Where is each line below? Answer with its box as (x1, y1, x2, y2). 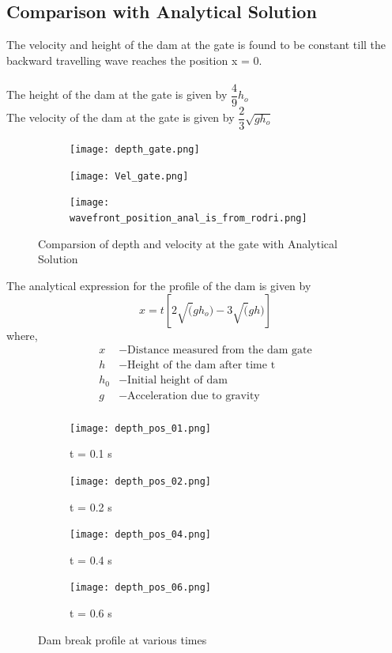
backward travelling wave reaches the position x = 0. (6, 51, 262, 68)
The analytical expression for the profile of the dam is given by (6, 277, 311, 293)
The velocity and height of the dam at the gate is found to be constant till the (6, 36, 386, 53)
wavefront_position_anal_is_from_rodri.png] (70, 213, 307, 225)
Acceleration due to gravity (127, 390, 260, 402)
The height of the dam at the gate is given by (6, 86, 228, 103)
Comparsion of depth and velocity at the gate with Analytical (38, 235, 337, 251)
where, (6, 326, 38, 343)
